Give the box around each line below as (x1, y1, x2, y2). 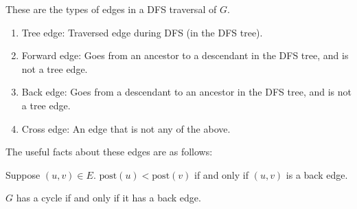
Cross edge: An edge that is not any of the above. (21, 121, 231, 135)
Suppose (5, 167, 41, 181)
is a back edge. (286, 167, 348, 181)
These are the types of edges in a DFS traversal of (5, 2, 217, 16)
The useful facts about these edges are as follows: (5, 144, 213, 159)
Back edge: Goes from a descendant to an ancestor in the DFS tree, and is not (21, 85, 352, 99)
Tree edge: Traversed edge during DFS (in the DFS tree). (21, 25, 263, 39)
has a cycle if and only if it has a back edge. (16, 190, 201, 205)
